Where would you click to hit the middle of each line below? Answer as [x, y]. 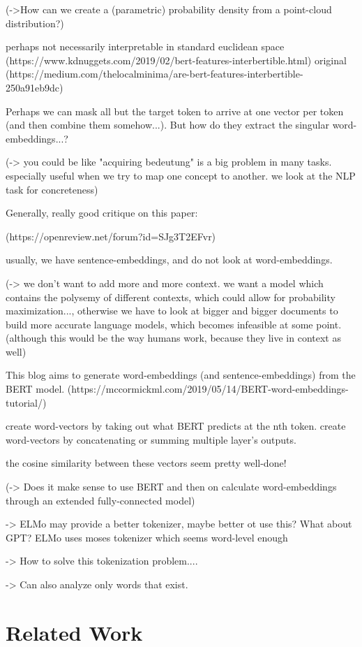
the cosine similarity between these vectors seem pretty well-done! [146, 463]
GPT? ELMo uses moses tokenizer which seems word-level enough [147, 537]
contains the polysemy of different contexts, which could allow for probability [171, 297]
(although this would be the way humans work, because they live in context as [173, 338]
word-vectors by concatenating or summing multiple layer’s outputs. [151, 439]
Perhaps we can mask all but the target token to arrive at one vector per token [175, 111]
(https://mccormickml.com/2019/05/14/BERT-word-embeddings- [208, 389]
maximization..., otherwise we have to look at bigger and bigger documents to [172, 311]
